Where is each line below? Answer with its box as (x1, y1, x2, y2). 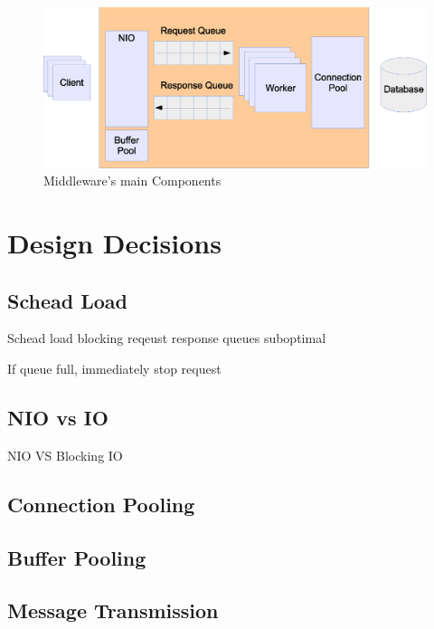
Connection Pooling (7, 490, 195, 518)
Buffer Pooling (7, 543, 146, 571)
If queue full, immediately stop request (7, 358, 222, 377)
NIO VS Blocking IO (7, 445, 123, 464)
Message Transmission (7, 596, 219, 624)
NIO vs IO (7, 403, 108, 431)
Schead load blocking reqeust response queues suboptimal (7, 329, 326, 348)
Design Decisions (7, 224, 222, 261)
